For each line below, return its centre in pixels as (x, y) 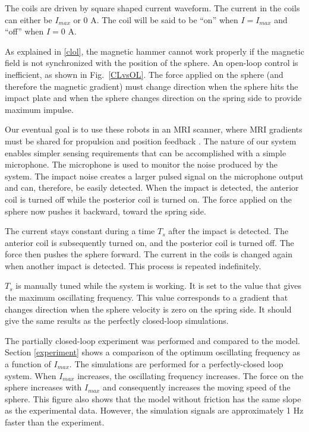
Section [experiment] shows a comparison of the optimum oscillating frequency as (153, 352)
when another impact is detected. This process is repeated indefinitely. (133, 265)
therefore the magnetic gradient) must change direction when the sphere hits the (152, 86)
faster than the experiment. (55, 422)
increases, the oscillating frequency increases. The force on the (190, 375)
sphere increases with (43, 387)
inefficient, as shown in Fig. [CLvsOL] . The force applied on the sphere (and (144, 74)
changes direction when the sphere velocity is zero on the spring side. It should (148, 309)
